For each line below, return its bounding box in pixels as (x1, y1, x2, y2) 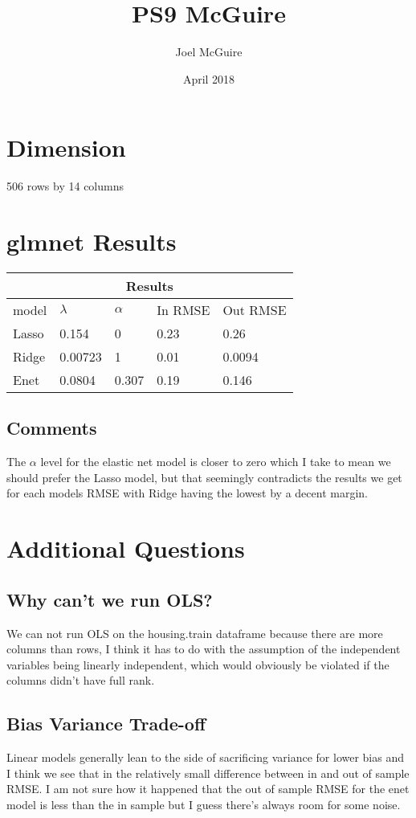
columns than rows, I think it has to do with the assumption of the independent (6, 640, 401, 657)
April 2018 (182, 70, 235, 87)
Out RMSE (222, 300, 287, 319)
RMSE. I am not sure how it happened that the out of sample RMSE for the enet (6, 780, 410, 797)
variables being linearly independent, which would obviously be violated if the (6, 656, 389, 673)
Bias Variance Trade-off (6, 711, 206, 736)
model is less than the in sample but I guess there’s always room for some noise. (6, 796, 401, 812)
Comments (6, 415, 97, 440)
